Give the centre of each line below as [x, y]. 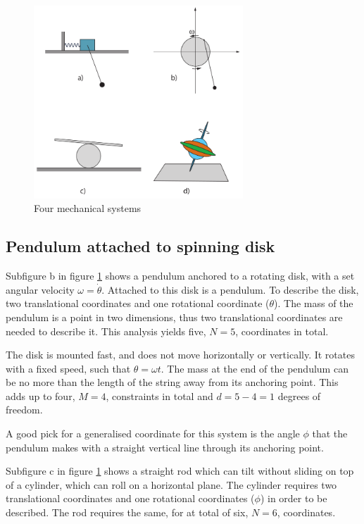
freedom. [24, 410]
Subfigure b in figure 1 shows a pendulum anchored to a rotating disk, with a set [180, 276]
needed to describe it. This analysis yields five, [106, 331]
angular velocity [40, 289]
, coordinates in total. [282, 331]
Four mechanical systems [88, 208]
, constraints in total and [159, 395]
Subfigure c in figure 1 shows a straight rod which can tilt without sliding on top [180, 471]
